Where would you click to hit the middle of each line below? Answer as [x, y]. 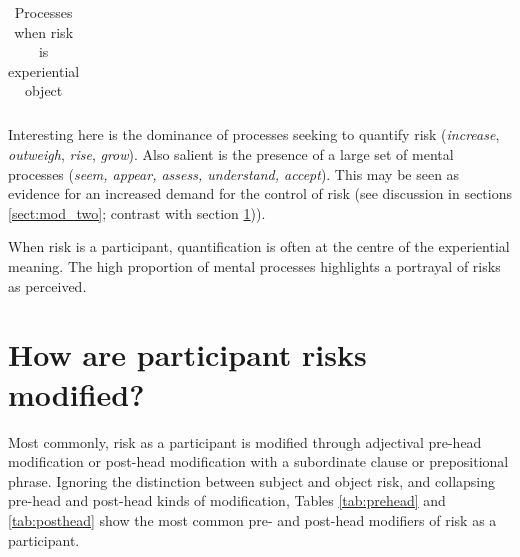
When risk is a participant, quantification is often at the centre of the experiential [259, 246]
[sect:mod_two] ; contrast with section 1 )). [137, 212]
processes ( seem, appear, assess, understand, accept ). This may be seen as [234, 173]
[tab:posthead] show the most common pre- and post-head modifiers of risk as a [252, 519]
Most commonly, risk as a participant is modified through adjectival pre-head [245, 441]
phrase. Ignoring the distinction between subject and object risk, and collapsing [252, 480]
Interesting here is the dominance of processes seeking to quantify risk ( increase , [254, 134]
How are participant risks [187, 354]
